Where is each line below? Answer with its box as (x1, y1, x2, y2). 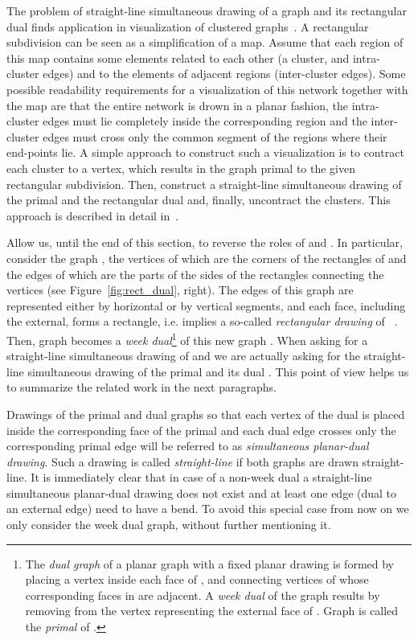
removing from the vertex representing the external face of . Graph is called (25, 602, 399, 619)
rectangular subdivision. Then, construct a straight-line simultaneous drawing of (6, 175, 402, 192)
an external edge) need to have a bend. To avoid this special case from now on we (6, 500, 409, 517)
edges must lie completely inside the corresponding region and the (43, 113, 367, 129)
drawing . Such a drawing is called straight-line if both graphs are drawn (6, 453, 359, 470)
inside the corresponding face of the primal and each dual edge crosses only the (6, 421, 396, 438)
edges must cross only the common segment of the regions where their (43, 128, 387, 145)
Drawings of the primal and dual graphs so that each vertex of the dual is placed (6, 405, 405, 422)
